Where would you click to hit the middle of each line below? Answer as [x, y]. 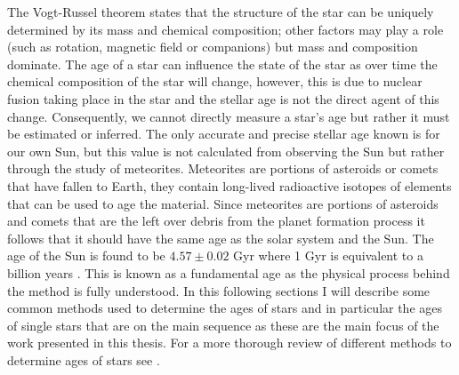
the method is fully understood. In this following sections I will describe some [219, 290]
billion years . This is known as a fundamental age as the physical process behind [229, 272]
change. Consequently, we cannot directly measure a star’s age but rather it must [229, 116]
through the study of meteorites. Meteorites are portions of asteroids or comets [223, 168]
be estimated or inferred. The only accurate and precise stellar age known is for [224, 134]
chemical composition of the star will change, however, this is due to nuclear [215, 81]
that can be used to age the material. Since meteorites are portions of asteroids [223, 203]
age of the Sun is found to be [86, 255]
